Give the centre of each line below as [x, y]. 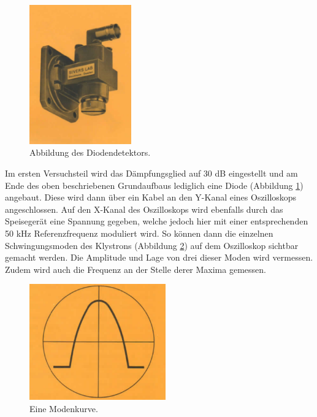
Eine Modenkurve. [64, 408]
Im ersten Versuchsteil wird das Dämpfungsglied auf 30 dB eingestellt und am [151, 173]
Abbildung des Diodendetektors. [90, 152]
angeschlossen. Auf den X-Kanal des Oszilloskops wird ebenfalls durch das [144, 209]
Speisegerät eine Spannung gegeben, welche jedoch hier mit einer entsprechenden [157, 221]
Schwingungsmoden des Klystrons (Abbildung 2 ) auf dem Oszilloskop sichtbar [152, 245]
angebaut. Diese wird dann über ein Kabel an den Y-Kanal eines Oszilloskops [151, 197]
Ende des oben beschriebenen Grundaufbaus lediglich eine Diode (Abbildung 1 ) [154, 185]
